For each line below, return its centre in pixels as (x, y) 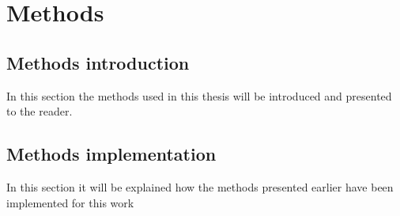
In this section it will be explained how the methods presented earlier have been (200, 186)
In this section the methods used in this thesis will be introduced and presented (199, 95)
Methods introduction (98, 62)
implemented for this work (70, 202)
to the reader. (40, 111)
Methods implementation (111, 154)
